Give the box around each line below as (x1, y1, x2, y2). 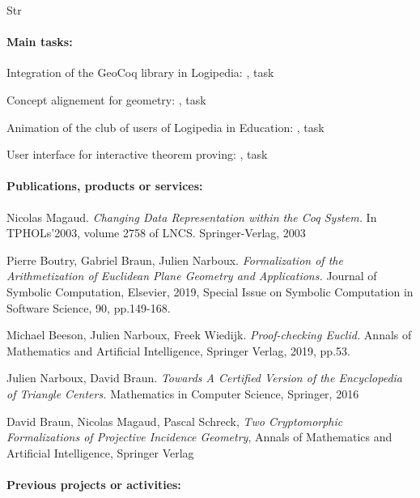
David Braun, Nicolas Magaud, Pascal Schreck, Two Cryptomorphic (6, 412, 343, 429)
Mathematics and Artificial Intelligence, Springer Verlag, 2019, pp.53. (6, 342, 350, 359)
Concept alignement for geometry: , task (6, 91, 206, 108)
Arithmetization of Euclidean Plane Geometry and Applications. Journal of (6, 267, 377, 284)
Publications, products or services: (6, 177, 203, 194)
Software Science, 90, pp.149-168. (6, 299, 171, 316)
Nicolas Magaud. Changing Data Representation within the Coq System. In (6, 208, 377, 225)
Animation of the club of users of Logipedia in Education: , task (6, 118, 325, 135)
